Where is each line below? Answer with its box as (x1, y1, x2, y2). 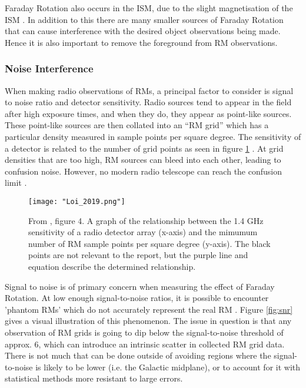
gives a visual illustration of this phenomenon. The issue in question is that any (5, 315, 292, 327)
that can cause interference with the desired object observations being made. (5, 25, 281, 37)
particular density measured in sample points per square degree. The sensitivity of (5, 130, 301, 142)
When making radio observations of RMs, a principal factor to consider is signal (5, 84, 294, 96)
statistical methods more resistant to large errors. (5, 372, 183, 384)
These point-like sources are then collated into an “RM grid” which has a (5, 119, 269, 131)
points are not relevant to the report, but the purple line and (28, 249, 248, 261)
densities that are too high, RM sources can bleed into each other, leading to (5, 153, 281, 166)
